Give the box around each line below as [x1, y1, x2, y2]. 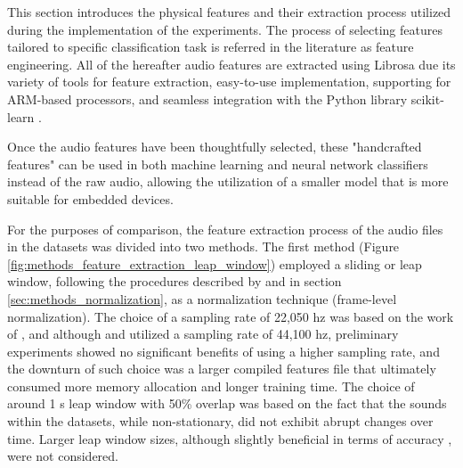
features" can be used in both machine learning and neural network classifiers [7, 154, 428, 173]
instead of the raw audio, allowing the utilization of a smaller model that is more [7, 172, 449, 191]
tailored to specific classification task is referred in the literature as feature [7, 37, 414, 56]
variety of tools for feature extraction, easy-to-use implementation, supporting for [7, 72, 451, 91]
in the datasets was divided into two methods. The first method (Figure [7, 237, 400, 256]
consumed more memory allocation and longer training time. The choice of [7, 376, 415, 395]
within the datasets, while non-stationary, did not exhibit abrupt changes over [7, 412, 434, 431]
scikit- [410, 89, 444, 108]
